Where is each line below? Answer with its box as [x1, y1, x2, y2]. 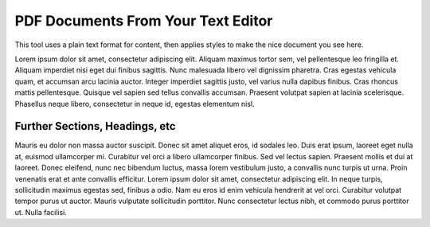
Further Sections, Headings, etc [14, 119, 176, 133]
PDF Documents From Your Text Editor [14, 12, 273, 29]
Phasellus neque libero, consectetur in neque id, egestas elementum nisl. [14, 99, 255, 108]
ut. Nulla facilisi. [14, 207, 68, 217]
